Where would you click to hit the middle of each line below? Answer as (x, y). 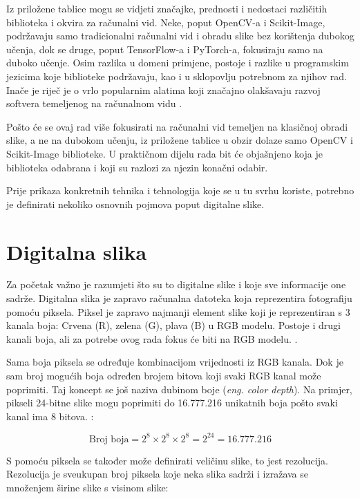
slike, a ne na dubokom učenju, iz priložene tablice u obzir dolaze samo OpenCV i (180, 140)
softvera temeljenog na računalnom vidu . (94, 103)
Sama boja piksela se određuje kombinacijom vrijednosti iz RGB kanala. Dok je (175, 362)
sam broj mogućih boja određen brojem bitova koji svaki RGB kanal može (164, 375)
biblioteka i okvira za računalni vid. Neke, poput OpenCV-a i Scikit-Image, (166, 22)
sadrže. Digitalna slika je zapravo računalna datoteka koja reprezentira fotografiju (179, 298)
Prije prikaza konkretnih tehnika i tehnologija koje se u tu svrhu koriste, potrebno (180, 190)
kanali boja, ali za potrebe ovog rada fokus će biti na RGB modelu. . (152, 338)
